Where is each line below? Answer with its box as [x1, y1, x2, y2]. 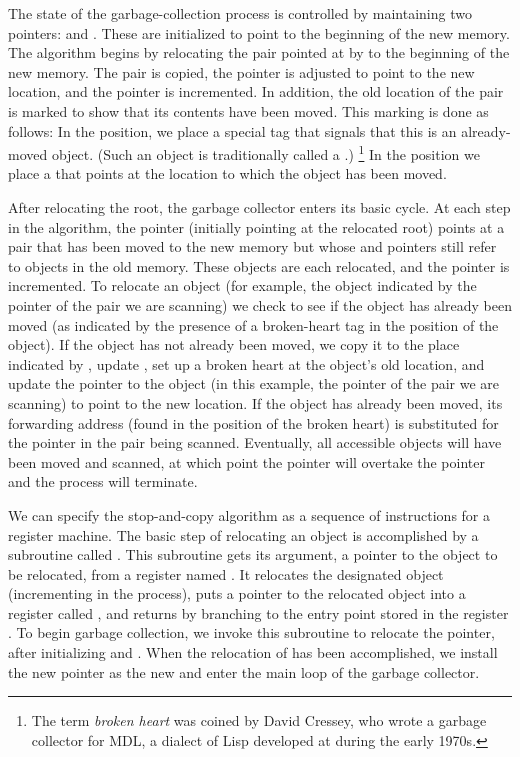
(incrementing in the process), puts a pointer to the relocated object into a [8, 583, 466, 604]
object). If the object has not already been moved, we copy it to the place [8, 334, 460, 355]
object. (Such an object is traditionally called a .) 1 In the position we [51, 141, 480, 164]
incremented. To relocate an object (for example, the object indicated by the [8, 275, 477, 296]
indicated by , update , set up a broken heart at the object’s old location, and [8, 353, 485, 374]
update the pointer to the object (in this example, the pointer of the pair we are [8, 373, 500, 394]
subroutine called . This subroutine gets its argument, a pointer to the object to [8, 544, 498, 565]
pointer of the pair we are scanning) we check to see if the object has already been [8, 294, 512, 315]
